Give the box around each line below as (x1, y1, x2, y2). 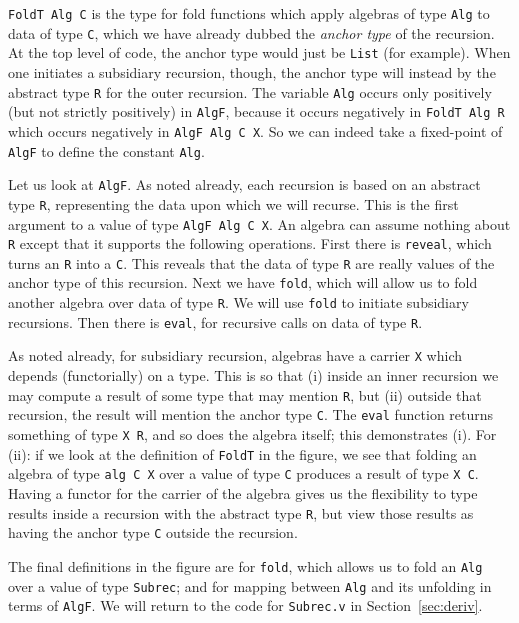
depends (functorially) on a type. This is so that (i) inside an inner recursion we (8, 365, 499, 386)
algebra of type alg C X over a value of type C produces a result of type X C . (8, 463, 479, 484)
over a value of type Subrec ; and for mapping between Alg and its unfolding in (8, 575, 492, 596)
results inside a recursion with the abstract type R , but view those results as (8, 502, 474, 523)
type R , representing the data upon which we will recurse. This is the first (8, 193, 459, 214)
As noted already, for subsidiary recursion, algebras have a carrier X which (8, 345, 462, 366)
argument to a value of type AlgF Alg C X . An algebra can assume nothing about (8, 213, 511, 234)
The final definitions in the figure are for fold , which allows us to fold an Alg (8, 555, 483, 576)
